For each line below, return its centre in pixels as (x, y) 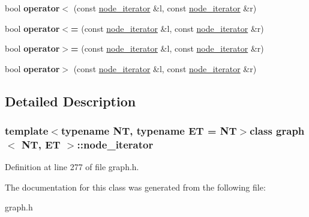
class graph (277, 131)
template (27, 131)
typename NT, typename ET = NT (149, 131)
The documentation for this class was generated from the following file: (135, 187)
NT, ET (41, 144)
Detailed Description (70, 101)
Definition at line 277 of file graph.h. (72, 167)
